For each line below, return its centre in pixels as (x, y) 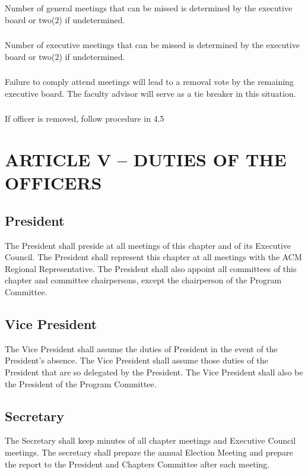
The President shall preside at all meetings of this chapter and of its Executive (148, 245)
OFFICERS (53, 183)
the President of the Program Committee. (81, 383)
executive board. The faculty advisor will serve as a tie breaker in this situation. (150, 93)
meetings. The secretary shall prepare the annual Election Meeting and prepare (149, 452)
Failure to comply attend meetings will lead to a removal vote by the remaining (149, 82)
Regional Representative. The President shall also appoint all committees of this (151, 268)
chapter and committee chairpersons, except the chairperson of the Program (143, 280)
